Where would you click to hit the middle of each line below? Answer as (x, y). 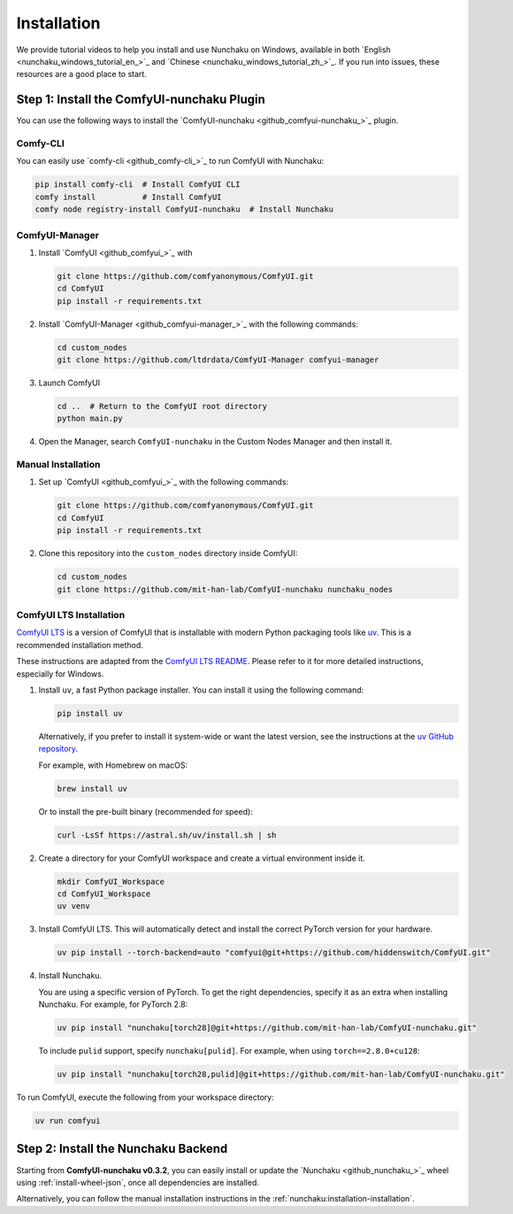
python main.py (90, 419)
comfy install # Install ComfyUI (128, 197)
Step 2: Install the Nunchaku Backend (122, 1149)
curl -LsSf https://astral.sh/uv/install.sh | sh (167, 835)
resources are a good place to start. (82, 74)
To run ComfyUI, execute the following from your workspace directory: (145, 1097)
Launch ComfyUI (69, 383)
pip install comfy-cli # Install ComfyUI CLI (138, 185)
